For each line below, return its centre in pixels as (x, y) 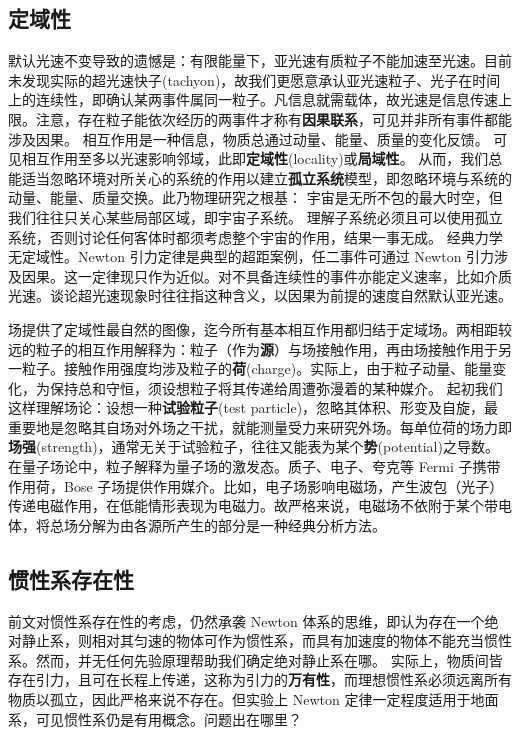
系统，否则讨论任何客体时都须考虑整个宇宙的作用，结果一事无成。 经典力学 (255, 236)
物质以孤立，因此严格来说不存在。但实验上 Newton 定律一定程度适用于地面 (253, 699)
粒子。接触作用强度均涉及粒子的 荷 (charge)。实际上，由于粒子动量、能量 (257, 368)
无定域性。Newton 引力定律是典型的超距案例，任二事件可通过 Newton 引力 (251, 256)
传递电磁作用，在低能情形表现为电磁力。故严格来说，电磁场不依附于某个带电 (260, 505)
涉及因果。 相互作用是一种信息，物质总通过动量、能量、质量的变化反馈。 (248, 138)
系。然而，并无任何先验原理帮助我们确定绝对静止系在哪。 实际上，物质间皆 (255, 659)
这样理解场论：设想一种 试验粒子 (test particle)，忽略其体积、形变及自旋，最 (253, 407)
